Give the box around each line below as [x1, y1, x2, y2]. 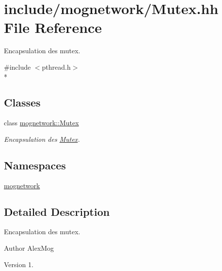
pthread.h [42, 61, 71, 72]
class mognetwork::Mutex [4, 118, 79, 128]
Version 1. [4, 259, 33, 269]
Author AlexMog [4, 243, 54, 253]
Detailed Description [4, 204, 110, 219]
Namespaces [4, 157, 66, 172]
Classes [4, 95, 41, 110]
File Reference [4, 17, 102, 37]
